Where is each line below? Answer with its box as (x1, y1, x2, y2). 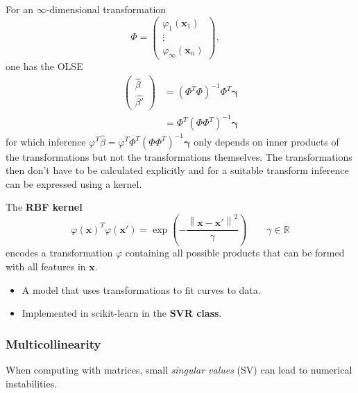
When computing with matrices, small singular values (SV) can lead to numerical (6, 362, 352, 376)
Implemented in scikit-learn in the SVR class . (22, 306, 222, 320)
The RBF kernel (6, 200, 83, 214)
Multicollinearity (6, 335, 101, 352)
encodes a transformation (6, 245, 113, 260)
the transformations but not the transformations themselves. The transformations (6, 149, 352, 164)
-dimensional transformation (46, 2, 167, 16)
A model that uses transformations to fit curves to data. (22, 282, 261, 297)
